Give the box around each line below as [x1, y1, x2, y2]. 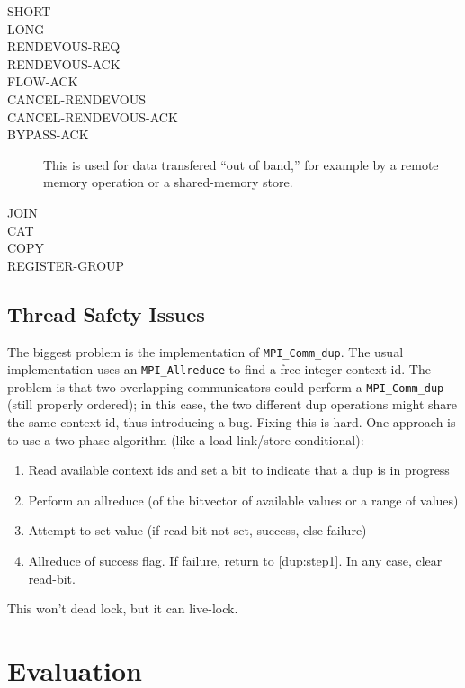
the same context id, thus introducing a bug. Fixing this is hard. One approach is [7, 413, 456, 432]
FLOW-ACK [7, 72, 78, 91]
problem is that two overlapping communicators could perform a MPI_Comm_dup [7, 377, 444, 396]
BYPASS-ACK [7, 125, 89, 144]
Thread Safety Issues [7, 299, 205, 327]
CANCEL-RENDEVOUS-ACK [7, 107, 178, 126]
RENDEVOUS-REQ [7, 37, 121, 56]
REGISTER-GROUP [7, 255, 125, 274]
